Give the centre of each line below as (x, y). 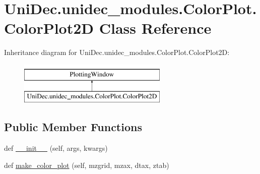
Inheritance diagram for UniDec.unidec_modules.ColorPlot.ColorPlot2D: (117, 52)
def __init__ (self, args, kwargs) (56, 148)
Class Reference (155, 28)
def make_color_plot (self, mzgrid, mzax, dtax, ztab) (87, 165)
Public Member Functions (73, 127)
